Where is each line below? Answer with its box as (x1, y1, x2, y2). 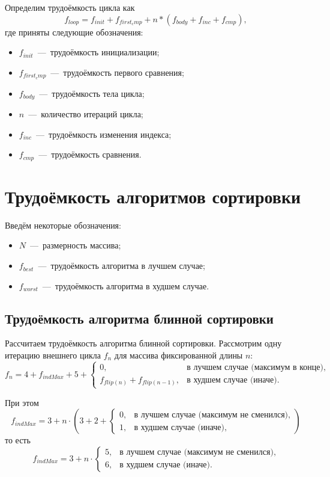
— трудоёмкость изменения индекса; (35, 128, 172, 140)
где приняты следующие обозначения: (5, 25, 143, 38)
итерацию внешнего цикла (5, 349, 101, 362)
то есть (5, 434, 31, 446)
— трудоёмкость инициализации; (37, 46, 160, 58)
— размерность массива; (30, 239, 121, 251)
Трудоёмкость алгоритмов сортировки (5, 183, 301, 208)
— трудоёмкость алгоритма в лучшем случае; (38, 259, 205, 272)
